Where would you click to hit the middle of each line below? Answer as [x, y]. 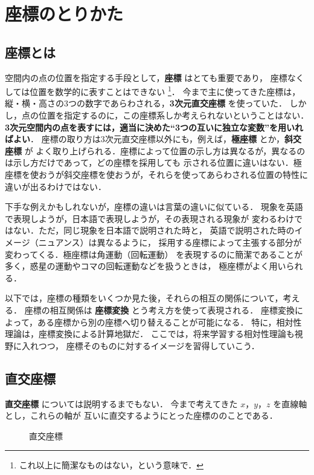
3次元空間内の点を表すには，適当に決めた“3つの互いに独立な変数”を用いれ [154, 127]
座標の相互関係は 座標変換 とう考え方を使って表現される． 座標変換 [159, 310]
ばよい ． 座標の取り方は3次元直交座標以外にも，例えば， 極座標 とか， [145, 139]
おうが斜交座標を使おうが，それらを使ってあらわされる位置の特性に [173, 174]
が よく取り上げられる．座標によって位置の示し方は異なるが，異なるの [165, 150]
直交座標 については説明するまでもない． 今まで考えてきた [121, 403]
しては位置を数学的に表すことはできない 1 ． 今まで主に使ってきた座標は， [153, 90]
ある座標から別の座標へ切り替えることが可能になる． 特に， [157, 322]
